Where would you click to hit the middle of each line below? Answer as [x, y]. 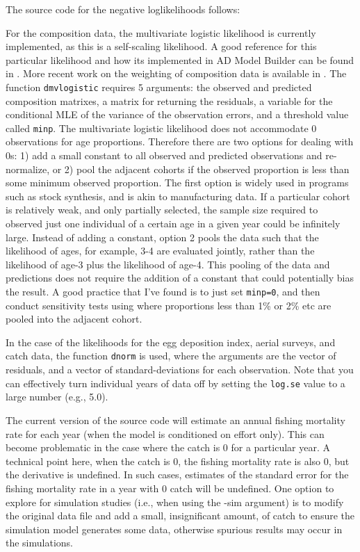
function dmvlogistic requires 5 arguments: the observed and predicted [159, 87]
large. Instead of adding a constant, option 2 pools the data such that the [162, 237]
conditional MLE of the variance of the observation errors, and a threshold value [177, 114]
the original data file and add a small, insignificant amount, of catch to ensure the [180, 516]
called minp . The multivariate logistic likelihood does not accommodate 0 [161, 128]
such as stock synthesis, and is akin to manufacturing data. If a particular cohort [178, 196]
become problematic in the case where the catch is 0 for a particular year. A [168, 447]
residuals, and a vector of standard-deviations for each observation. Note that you [180, 370]
